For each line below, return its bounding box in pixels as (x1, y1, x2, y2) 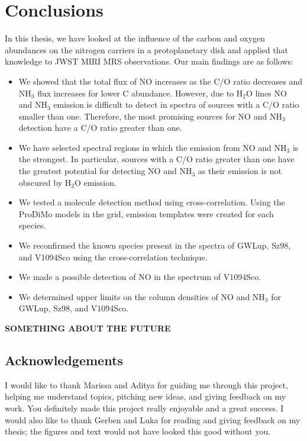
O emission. (74, 176, 117, 188)
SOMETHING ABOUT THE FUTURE (5, 322, 171, 334)
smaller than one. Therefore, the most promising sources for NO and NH (18, 110, 282, 122)
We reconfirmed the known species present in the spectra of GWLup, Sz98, (18, 239, 291, 252)
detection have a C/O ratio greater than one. (18, 121, 182, 134)
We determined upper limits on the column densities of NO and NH (18, 290, 265, 302)
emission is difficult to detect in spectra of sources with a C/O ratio (53, 98, 299, 111)
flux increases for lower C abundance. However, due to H (37, 86, 243, 99)
